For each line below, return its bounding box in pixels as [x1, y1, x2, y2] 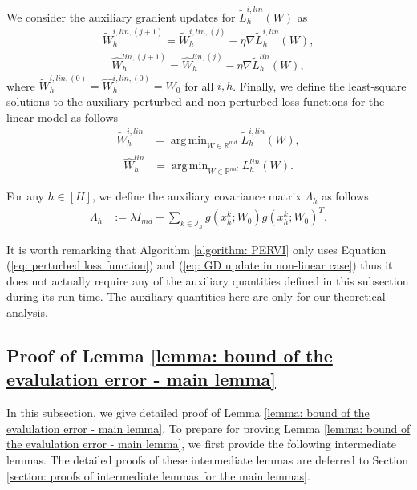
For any [6, 188, 44, 205]
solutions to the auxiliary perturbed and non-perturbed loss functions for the [6, 93, 385, 109]
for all [184, 77, 214, 94]
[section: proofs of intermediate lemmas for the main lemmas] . [6, 467, 310, 484]
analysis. [6, 303, 48, 320]
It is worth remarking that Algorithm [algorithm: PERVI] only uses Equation [6, 241, 387, 257]
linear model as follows [6, 108, 119, 125]
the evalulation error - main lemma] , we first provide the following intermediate [6, 435, 397, 452]
